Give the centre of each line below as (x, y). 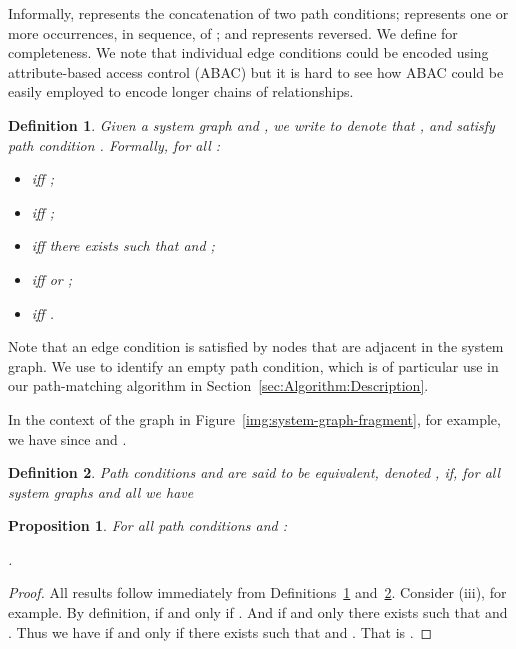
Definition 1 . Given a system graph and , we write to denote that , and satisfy (251, 124)
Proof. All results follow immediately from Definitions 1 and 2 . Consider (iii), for (257, 592)
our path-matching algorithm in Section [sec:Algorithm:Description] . (218, 385)
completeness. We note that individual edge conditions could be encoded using (248, 52)
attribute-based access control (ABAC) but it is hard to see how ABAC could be (256, 71)
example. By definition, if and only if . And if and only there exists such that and (258, 612)
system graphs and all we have (101, 491)
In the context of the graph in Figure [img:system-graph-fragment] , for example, (254, 418)
